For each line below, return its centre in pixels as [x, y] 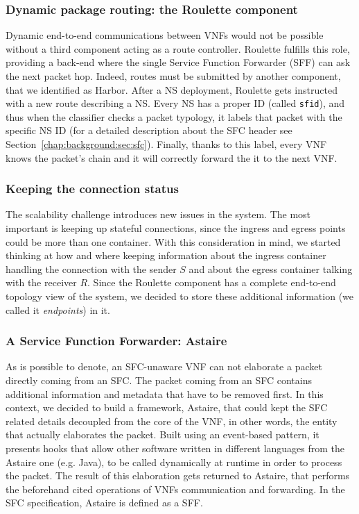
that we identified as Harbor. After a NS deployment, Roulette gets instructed [172, 89]
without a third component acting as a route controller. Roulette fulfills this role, [178, 48]
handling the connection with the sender [91, 268]
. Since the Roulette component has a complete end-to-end [212, 282]
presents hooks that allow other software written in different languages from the [175, 448]
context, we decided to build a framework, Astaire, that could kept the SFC [167, 407]
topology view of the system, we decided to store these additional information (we [180, 296]
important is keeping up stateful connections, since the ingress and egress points [176, 228]
